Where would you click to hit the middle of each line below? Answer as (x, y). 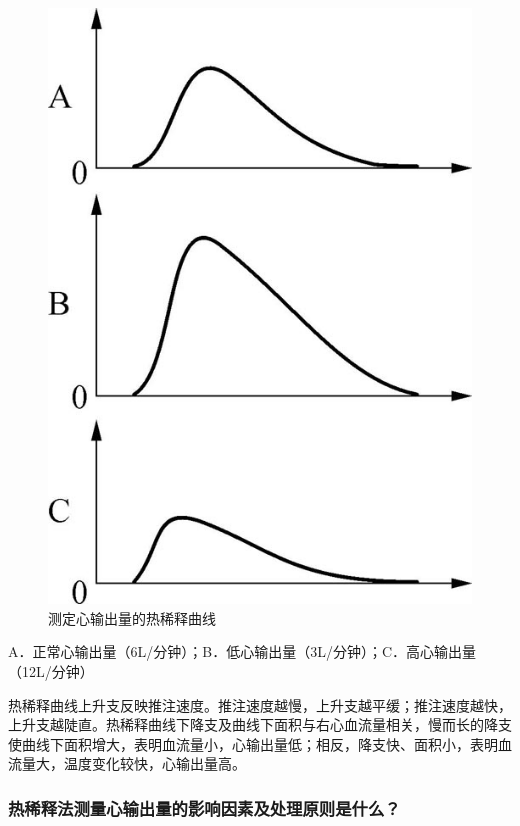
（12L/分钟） (51, 670)
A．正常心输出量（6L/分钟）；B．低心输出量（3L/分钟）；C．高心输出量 (242, 651)
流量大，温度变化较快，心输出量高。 (127, 763)
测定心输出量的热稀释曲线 (132, 617)
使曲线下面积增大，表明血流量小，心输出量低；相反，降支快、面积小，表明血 (260, 743)
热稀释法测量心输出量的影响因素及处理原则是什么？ (204, 807)
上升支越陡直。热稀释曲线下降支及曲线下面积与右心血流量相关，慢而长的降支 (260, 724)
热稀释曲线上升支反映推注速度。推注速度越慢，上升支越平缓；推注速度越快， (260, 704)
